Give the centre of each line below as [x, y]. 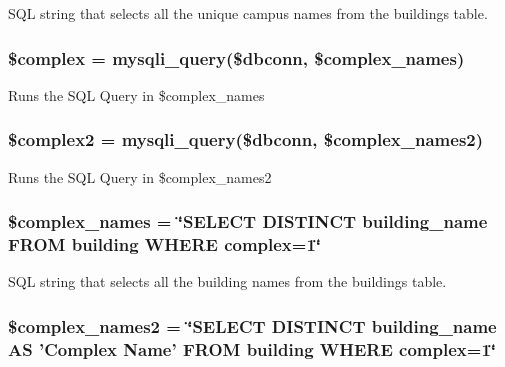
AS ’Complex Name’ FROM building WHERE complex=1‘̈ [252, 348]
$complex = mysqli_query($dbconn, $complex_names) [236, 57]
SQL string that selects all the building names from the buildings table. [227, 281]
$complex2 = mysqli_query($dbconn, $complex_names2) [246, 139]
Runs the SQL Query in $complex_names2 [140, 176]
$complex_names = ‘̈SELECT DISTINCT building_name [248, 221]
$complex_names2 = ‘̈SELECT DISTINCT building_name [252, 325]
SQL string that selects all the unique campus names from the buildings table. [248, 13]
